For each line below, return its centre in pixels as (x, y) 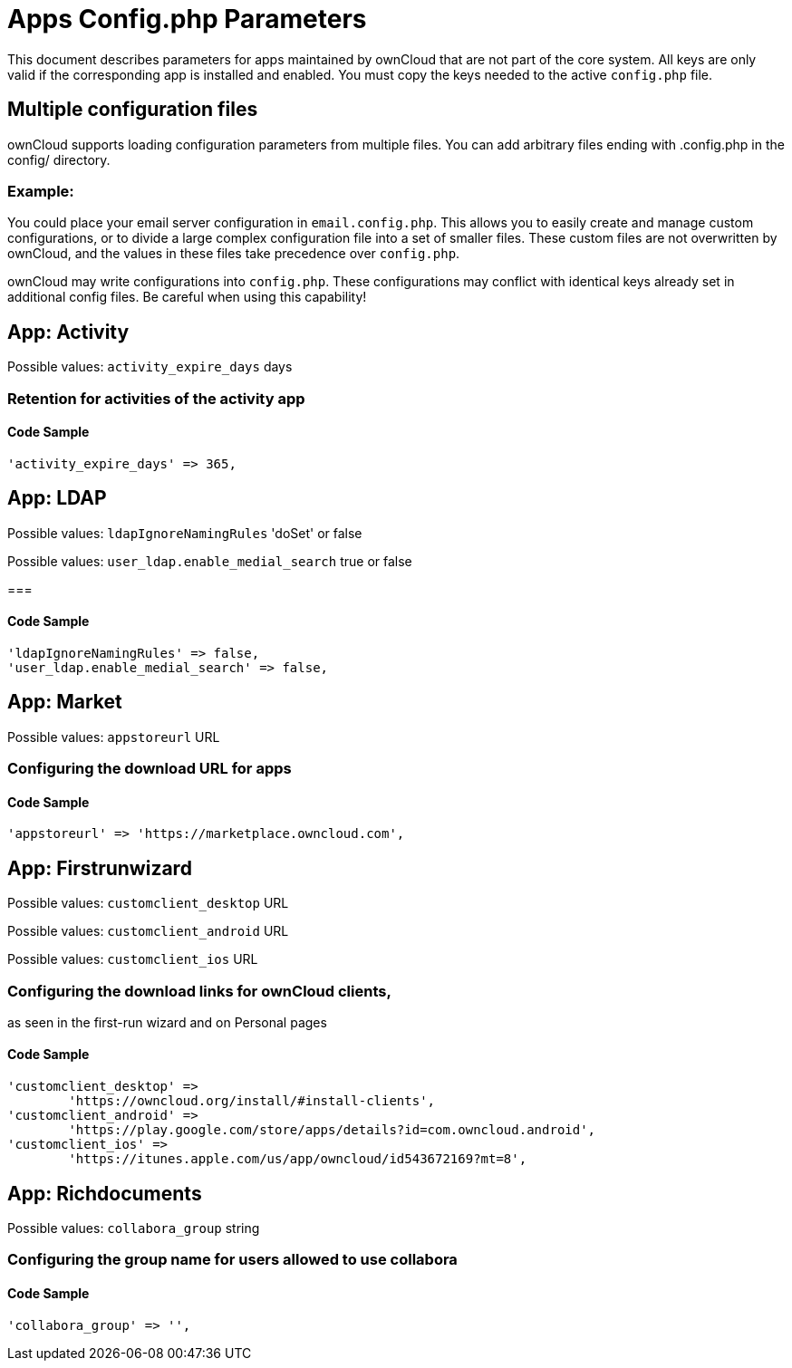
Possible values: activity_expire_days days (150, 367)
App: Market (65, 702)
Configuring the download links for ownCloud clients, (199, 991)
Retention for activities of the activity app (156, 398)
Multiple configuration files (133, 110)
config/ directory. (59, 159)
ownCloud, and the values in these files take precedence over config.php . (234, 254)
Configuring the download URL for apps (150, 769)
